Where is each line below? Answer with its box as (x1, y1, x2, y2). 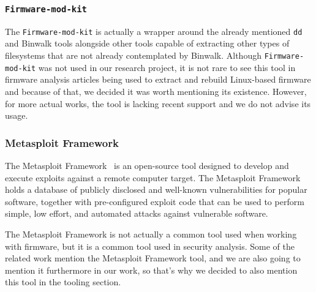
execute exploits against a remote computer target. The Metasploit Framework (5, 171, 301, 184)
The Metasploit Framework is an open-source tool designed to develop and (5, 159, 289, 171)
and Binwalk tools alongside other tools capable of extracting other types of (5, 37, 290, 50)
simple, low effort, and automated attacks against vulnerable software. (5, 207, 268, 220)
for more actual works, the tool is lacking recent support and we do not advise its (5, 97, 311, 110)
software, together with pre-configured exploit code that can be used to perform (5, 195, 304, 208)
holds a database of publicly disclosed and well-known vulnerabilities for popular (5, 183, 307, 196)
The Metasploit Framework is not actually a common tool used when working (5, 227, 297, 240)
